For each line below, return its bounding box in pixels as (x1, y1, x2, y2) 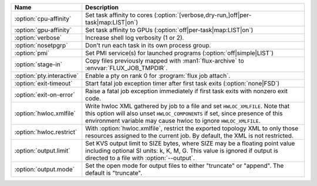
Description (85, 4, 119, 11)
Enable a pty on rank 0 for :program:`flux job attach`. (85, 72, 231, 80)
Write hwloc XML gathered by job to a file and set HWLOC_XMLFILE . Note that (85, 102, 290, 110)
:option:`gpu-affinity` (14, 26, 72, 34)
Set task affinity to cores (85, 11, 153, 19)
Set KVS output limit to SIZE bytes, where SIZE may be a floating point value (85, 139, 295, 147)
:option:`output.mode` (14, 166, 75, 173)
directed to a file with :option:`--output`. (85, 154, 195, 162)
